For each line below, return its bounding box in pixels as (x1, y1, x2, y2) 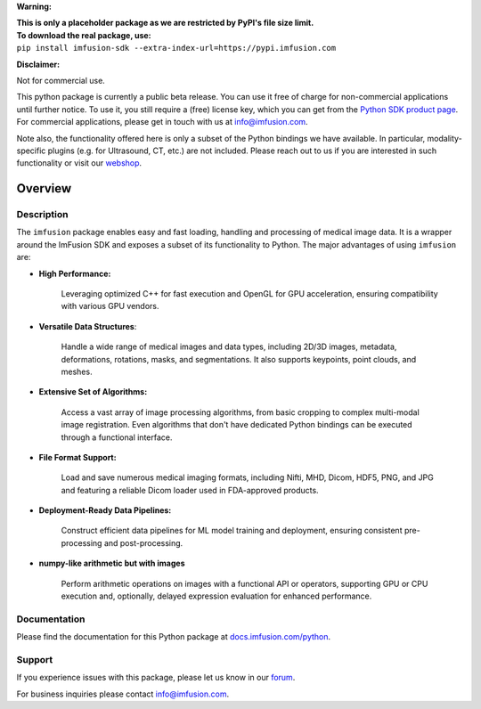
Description (16, 208, 69, 221)
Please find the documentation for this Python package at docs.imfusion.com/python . (16, 632, 331, 642)
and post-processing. (103, 537, 183, 548)
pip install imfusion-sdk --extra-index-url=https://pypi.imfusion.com (16, 43, 337, 53)
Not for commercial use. (16, 75, 106, 86)
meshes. (61, 366, 93, 377)
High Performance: (38, 268, 111, 279)
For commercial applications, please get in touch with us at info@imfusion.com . (16, 117, 308, 127)
